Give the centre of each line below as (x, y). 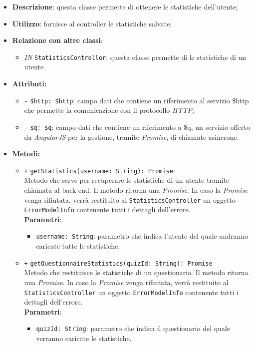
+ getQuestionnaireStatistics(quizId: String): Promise (118, 263)
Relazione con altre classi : (57, 40)
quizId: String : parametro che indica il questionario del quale (133, 328)
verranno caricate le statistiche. (84, 338)
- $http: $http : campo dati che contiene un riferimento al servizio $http (136, 100)
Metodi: (26, 154)
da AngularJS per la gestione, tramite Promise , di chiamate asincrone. (131, 137)
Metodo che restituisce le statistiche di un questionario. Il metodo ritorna (136, 272)
